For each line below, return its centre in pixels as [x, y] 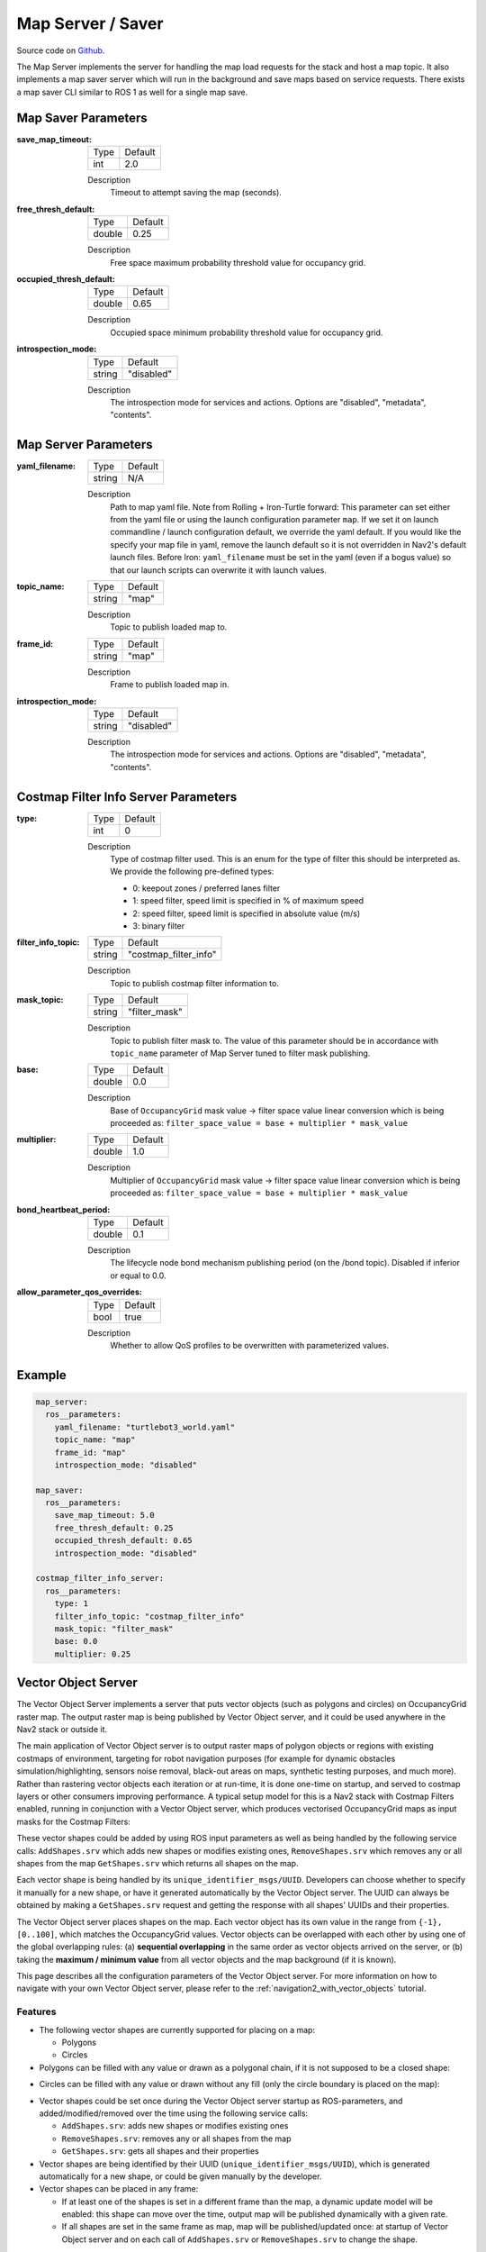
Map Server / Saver [90, 23]
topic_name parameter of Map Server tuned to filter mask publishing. [240, 1053]
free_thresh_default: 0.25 [114, 1528]
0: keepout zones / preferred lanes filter [207, 888]
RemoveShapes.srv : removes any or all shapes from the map [176, 2138]
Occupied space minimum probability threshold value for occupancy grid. [247, 332]
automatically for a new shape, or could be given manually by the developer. [180, 2176]
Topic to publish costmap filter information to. [194, 983]
